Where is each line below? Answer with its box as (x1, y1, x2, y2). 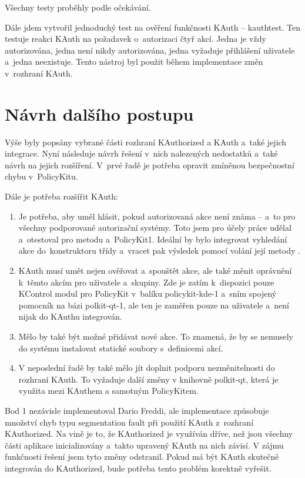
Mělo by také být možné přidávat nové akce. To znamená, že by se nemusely (18, 330, 293, 342)
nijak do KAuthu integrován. (18, 310, 122, 323)
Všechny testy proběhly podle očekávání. (5, 1, 151, 13)
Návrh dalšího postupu (5, 101, 194, 125)
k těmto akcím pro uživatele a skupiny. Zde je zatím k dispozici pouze (18, 275, 274, 288)
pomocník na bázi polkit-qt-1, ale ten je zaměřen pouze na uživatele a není (18, 298, 289, 311)
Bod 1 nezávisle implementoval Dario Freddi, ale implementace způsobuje (5, 404, 269, 416)
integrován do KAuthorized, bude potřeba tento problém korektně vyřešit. (5, 462, 272, 474)
